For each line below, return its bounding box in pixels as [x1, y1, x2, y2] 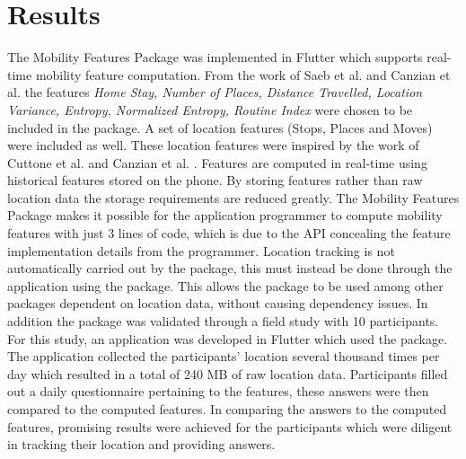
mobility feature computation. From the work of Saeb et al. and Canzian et [35, 65, 451, 84]
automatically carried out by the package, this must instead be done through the [7, 259, 453, 278]
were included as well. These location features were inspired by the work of [7, 136, 419, 154]
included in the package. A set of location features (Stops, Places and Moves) [7, 118, 433, 137]
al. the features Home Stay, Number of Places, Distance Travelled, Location [7, 83, 423, 102]
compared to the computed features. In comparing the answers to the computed [7, 400, 447, 418]
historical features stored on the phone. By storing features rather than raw [7, 171, 423, 190]
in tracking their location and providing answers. [7, 435, 276, 454]
